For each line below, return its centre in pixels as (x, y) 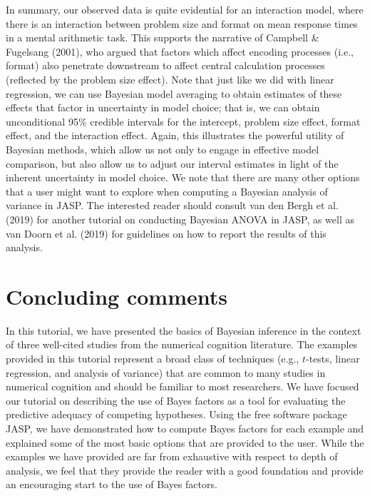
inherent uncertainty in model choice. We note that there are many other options (183, 177)
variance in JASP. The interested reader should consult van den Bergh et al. (172, 205)
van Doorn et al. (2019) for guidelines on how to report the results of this (166, 233)
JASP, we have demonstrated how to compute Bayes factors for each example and (185, 428)
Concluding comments (117, 296)
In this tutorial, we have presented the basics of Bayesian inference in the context (184, 330)
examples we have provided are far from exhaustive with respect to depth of (172, 456)
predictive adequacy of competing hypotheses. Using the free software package (176, 414)
